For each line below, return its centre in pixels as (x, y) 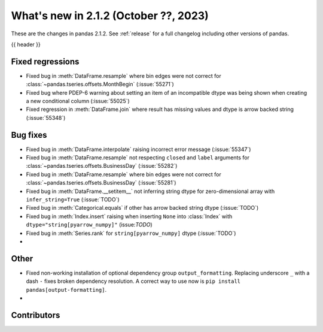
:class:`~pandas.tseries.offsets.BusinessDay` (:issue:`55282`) (102, 166)
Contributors (36, 315)
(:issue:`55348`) (46, 117)
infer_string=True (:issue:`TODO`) (73, 200)
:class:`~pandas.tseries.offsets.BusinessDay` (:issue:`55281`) (101, 183)
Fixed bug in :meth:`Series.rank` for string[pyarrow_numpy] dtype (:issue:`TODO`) (131, 233)
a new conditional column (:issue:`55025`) (78, 101)
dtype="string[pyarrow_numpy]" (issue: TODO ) (89, 225)
